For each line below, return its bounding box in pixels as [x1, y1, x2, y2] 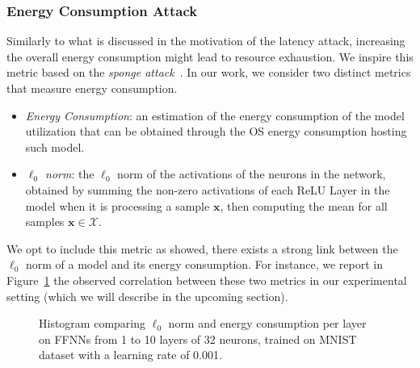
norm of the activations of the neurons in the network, [117, 165, 386, 182]
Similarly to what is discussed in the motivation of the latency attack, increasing [6, 32, 405, 49]
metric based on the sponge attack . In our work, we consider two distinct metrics [6, 64, 411, 81]
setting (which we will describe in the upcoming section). [6, 287, 288, 304]
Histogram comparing [39, 315, 145, 332]
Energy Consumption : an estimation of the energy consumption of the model [25, 107, 405, 123]
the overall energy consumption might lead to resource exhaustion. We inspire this [6, 48, 414, 65]
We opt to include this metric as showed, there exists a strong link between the [6, 240, 398, 257]
